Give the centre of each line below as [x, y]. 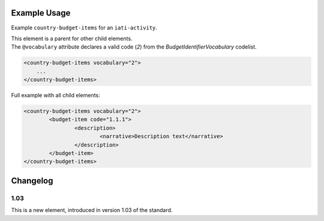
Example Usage [41, 13]
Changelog [32, 180]
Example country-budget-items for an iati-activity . [84, 28]
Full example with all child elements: [55, 95]
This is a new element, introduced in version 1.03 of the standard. [92, 210]
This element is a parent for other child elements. [72, 38]
